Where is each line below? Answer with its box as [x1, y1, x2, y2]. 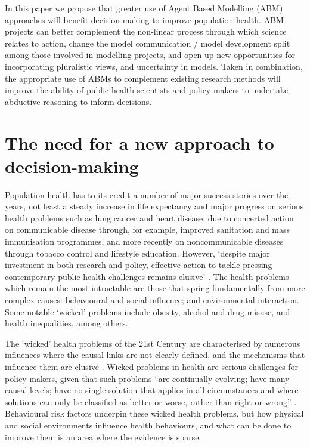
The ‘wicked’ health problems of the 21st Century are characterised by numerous [5, 337, 300, 349]
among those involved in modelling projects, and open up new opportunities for [5, 48, 295, 61]
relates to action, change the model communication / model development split [5, 36, 290, 49]
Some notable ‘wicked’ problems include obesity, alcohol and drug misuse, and [5, 305, 290, 317]
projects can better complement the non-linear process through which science [5, 25, 287, 38]
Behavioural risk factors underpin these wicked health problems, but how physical [5, 407, 304, 420]
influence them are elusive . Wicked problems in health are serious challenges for [5, 360, 299, 372]
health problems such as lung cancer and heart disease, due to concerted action [5, 211, 294, 224]
